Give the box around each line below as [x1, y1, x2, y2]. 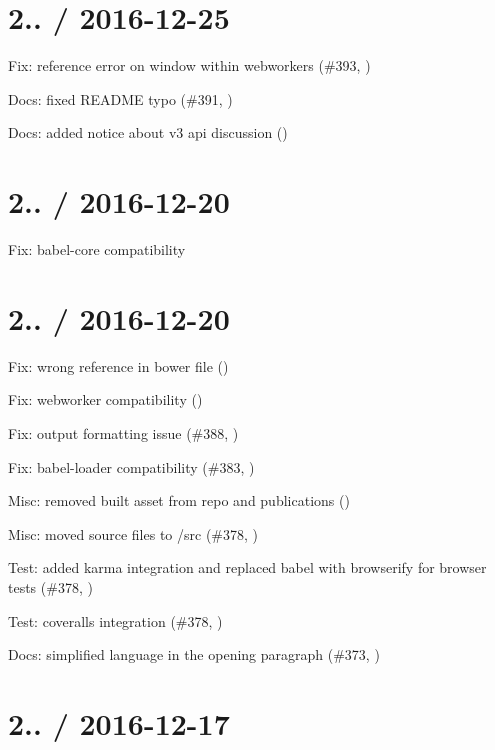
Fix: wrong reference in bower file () [8, 355, 229, 376]
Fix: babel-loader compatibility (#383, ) [8, 456, 255, 477]
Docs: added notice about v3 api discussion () [8, 122, 288, 143]
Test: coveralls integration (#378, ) [8, 610, 223, 631]
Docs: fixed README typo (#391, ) [8, 88, 233, 109]
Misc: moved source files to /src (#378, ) [8, 523, 258, 544]
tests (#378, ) [8, 576, 93, 597]
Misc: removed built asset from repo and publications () [8, 490, 350, 511]
